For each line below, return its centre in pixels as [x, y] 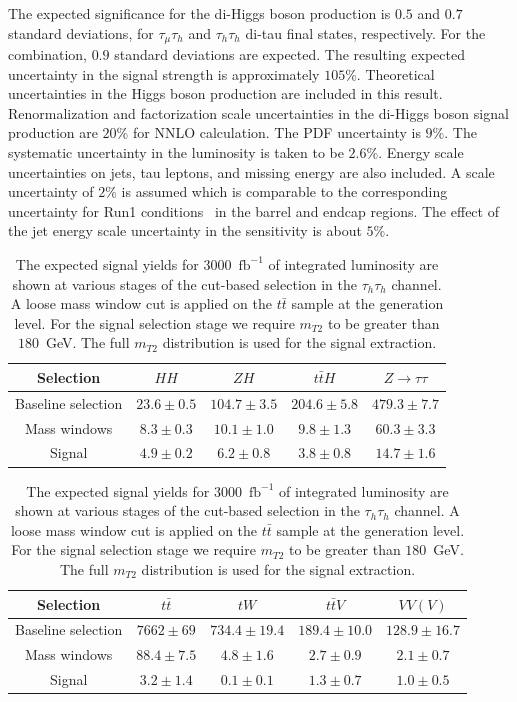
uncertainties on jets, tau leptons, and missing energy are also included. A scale [251, 171]
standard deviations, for [81, 32]
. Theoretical [395, 73]
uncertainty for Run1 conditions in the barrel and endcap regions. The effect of [253, 210]
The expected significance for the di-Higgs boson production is [199, 13]
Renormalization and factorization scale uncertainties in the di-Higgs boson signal [258, 112]
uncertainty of [51, 191]
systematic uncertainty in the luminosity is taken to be [176, 152]
